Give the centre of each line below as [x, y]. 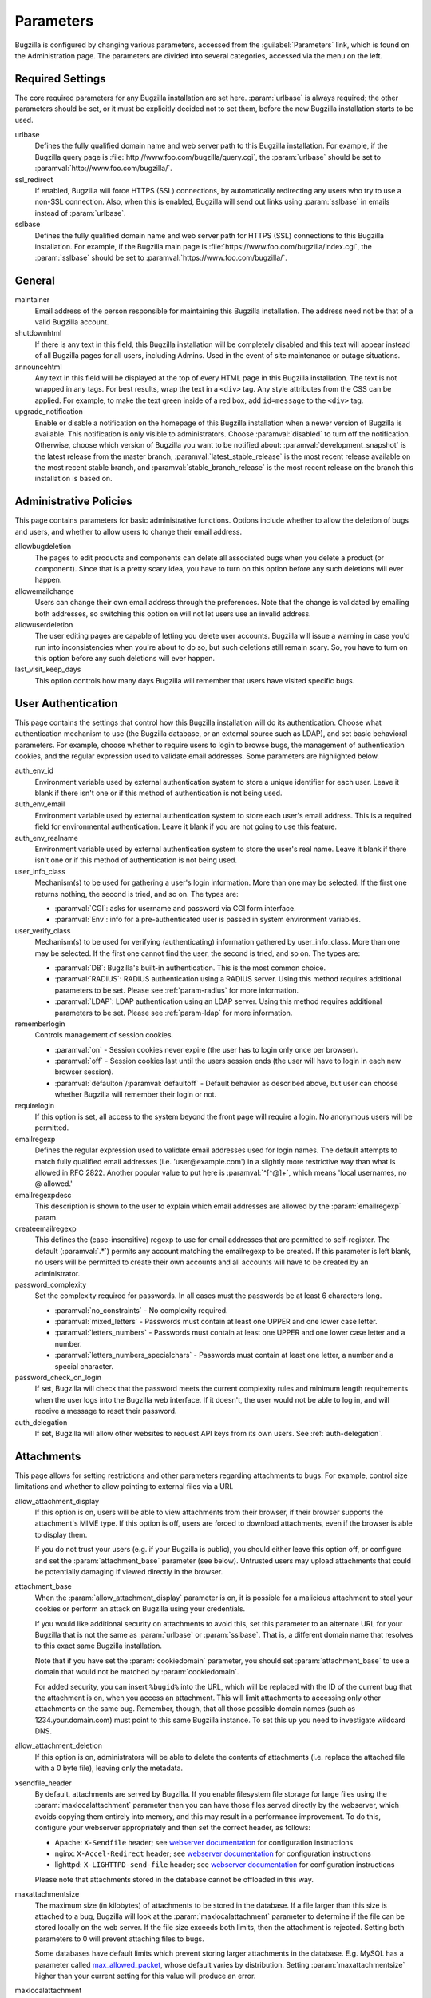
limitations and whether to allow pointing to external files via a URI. [124, 1487]
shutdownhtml [38, 333]
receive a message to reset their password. [106, 1411]
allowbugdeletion [43, 547]
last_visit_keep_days [48, 669]
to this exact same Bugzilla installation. [99, 1646]
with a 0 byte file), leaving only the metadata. [109, 1768]
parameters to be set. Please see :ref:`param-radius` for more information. [177, 990]
